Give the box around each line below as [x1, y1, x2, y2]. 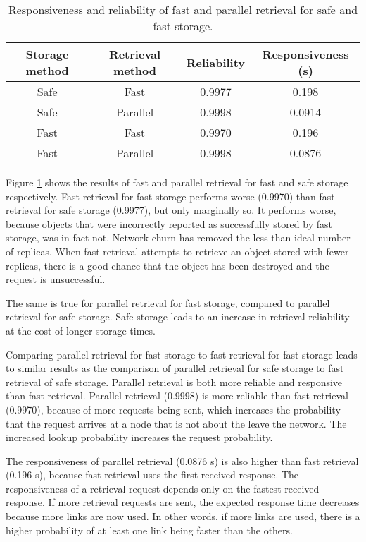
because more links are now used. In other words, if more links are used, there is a [6, 509, 360, 524]
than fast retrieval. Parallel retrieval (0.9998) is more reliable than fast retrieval [6, 388, 348, 403]
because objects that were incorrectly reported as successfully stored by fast [6, 216, 332, 231]
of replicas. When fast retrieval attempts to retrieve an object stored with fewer [6, 243, 349, 258]
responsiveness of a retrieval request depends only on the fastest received [6, 481, 320, 495]
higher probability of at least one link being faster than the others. [6, 522, 293, 537]
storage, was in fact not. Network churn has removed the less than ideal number [6, 230, 351, 245]
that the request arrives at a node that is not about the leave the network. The [6, 416, 347, 430]
